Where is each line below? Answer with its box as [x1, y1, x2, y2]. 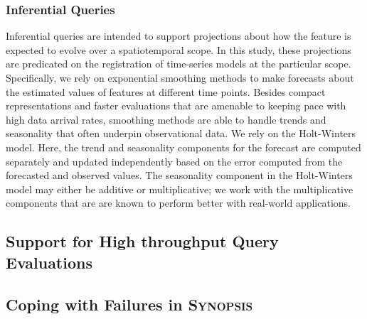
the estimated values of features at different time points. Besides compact [6, 84, 326, 99]
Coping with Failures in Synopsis [6, 293, 253, 315]
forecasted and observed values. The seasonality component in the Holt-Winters [6, 168, 353, 183]
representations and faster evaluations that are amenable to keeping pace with [6, 98, 346, 113]
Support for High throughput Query [6, 230, 279, 252]
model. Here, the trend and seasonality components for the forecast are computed [6, 139, 361, 154]
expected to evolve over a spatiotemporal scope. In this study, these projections [6, 42, 351, 57]
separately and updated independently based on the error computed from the [6, 153, 343, 168]
